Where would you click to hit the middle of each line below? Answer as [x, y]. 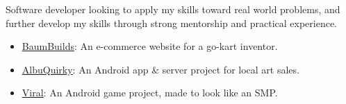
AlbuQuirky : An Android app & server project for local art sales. [160, 69]
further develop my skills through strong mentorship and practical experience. [172, 23]
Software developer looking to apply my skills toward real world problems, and [173, 9]
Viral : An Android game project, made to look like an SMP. [150, 93]
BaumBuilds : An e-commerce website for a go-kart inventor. [150, 46]
